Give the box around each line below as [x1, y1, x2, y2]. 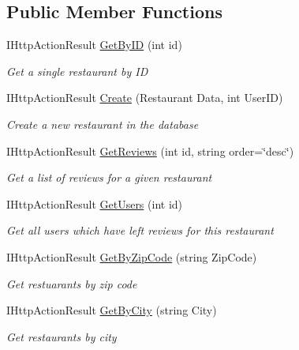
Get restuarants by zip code [6, 275, 137, 292]
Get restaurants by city [6, 328, 117, 344]
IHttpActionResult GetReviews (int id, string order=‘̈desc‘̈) [6, 142, 294, 159]
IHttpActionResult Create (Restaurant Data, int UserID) [6, 89, 283, 106]
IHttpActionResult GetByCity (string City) [6, 302, 217, 318]
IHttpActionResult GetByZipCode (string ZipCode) [6, 248, 257, 265]
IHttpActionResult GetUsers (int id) [6, 195, 183, 212]
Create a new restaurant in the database [6, 115, 199, 132]
